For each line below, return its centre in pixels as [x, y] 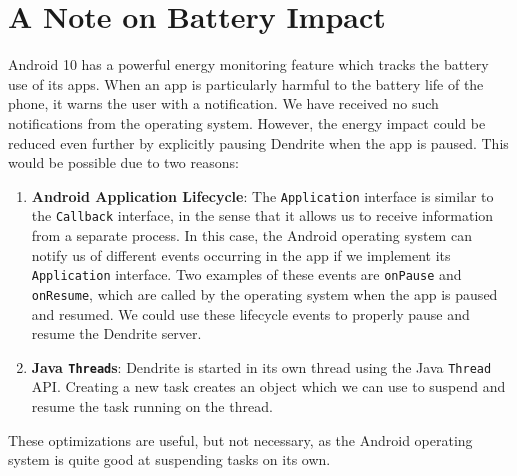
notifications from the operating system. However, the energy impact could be [247, 122]
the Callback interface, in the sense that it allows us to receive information [262, 215]
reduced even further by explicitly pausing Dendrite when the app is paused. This [258, 142]
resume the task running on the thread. [152, 405]
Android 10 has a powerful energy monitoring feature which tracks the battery [248, 64]
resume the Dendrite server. [116, 333]
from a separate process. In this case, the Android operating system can [251, 235]
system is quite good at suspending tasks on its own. [169, 459]
